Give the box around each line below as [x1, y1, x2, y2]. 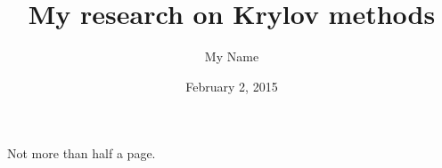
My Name [204, 47, 259, 66]
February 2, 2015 [185, 76, 278, 95]
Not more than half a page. [7, 144, 156, 163]
